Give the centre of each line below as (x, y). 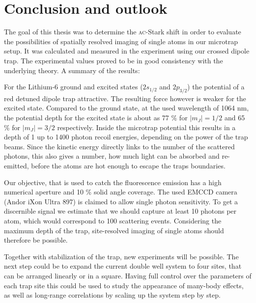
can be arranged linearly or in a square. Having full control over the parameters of (128, 275)
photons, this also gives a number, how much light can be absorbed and (112, 156)
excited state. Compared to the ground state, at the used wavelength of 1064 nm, (127, 108)
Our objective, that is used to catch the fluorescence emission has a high (113, 182)
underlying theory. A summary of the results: (72, 70)
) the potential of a (216, 87)
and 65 (235, 118)
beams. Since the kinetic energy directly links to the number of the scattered (119, 146)
